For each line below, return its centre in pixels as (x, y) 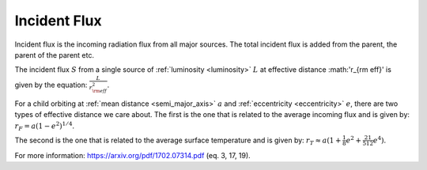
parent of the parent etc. (55, 55)
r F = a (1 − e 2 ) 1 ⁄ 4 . (45, 126)
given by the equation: (51, 85)
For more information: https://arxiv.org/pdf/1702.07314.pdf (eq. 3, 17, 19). (132, 155)
